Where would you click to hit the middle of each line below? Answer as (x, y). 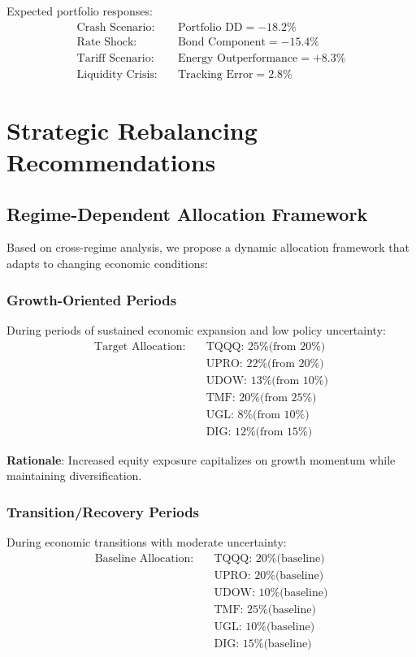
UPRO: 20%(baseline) (269, 575)
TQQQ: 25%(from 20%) (266, 346)
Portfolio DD (210, 27)
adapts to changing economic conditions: (107, 264)
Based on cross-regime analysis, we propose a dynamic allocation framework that (208, 247)
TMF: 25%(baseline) (265, 609)
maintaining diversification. (74, 475)
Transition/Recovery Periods (103, 511)
